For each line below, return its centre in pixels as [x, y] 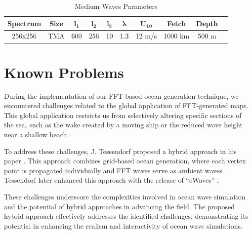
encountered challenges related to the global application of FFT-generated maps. [126, 105]
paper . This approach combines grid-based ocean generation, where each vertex [125, 161]
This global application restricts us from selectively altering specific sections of [123, 115]
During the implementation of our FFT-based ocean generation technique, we [121, 96]
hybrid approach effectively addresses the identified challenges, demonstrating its [126, 216]
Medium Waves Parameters [116, 6]
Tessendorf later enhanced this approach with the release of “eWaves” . [111, 180]
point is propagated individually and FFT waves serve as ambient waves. [114, 170]
